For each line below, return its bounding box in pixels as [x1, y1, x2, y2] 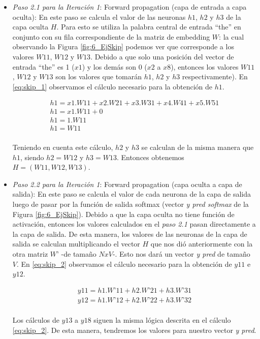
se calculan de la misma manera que [141, 142, 254, 152]
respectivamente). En [182, 71, 248, 82]
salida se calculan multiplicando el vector [12, 238, 140, 249]
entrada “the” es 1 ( [12, 61, 75, 72]
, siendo [20, 151, 44, 162]
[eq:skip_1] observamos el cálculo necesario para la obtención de [12, 81, 212, 91]
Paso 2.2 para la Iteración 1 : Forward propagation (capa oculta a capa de [12, 178, 242, 189]
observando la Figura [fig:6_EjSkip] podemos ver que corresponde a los [12, 41, 234, 52]
